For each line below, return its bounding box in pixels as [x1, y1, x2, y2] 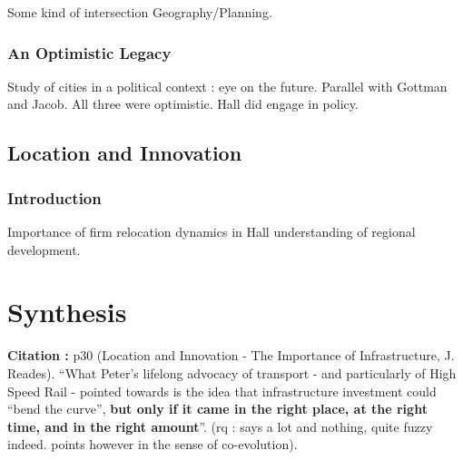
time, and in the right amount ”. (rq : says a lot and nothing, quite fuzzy [7, 416, 433, 436]
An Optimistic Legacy [7, 41, 172, 64]
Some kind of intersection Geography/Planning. [7, 3, 272, 21]
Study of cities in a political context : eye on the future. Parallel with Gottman [7, 76, 448, 95]
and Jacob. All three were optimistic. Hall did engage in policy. [7, 94, 359, 113]
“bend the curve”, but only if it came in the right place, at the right [7, 399, 428, 418]
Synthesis [7, 293, 127, 330]
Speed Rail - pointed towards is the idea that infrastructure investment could [7, 381, 437, 400]
